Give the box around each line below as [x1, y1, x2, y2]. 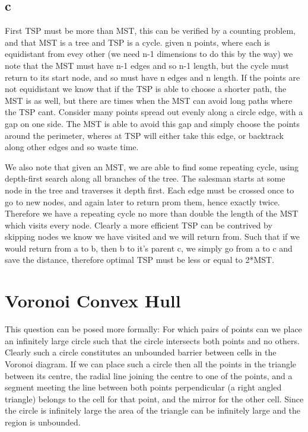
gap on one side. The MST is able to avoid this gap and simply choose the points [5, 117, 300, 129]
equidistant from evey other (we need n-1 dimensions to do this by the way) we [5, 47, 293, 60]
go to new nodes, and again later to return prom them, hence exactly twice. [5, 195, 280, 208]
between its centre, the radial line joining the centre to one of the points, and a [5, 369, 293, 382]
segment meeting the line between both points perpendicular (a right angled [5, 381, 282, 393]
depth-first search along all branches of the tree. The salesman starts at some [5, 172, 285, 185]
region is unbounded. [5, 415, 81, 428]
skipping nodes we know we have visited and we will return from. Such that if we [5, 230, 300, 243]
